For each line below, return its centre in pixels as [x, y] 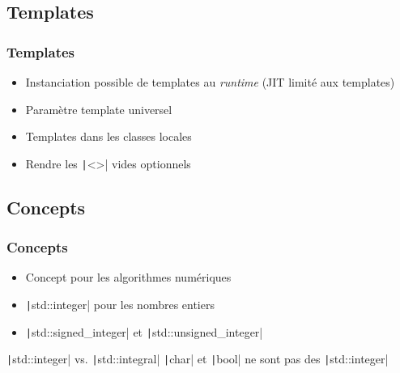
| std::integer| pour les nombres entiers [120, 305]
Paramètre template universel [99, 109]
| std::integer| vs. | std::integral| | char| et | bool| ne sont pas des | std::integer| [198, 359]
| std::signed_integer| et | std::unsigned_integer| [144, 331]
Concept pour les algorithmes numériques [128, 277]
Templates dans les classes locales [109, 136]
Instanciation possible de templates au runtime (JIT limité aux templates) [210, 82]
